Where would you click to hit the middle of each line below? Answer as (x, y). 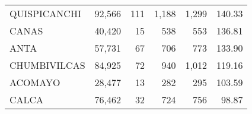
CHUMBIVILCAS (47, 65)
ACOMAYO (35, 82)
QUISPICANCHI (45, 13)
